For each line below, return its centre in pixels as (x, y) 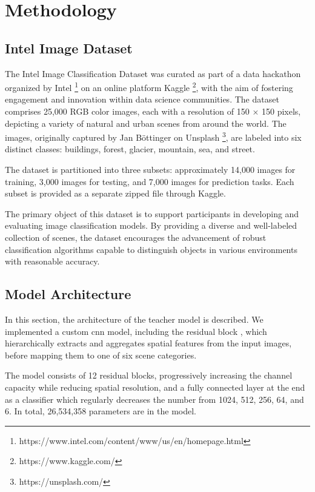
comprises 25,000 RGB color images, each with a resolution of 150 (127, 111)
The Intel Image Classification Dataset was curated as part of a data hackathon (153, 73)
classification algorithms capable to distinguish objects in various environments (151, 249)
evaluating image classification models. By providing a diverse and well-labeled (151, 225)
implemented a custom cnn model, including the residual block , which (136, 331)
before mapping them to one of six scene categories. (101, 355)
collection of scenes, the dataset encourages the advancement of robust (136, 238)
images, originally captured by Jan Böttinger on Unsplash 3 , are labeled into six (153, 136)
